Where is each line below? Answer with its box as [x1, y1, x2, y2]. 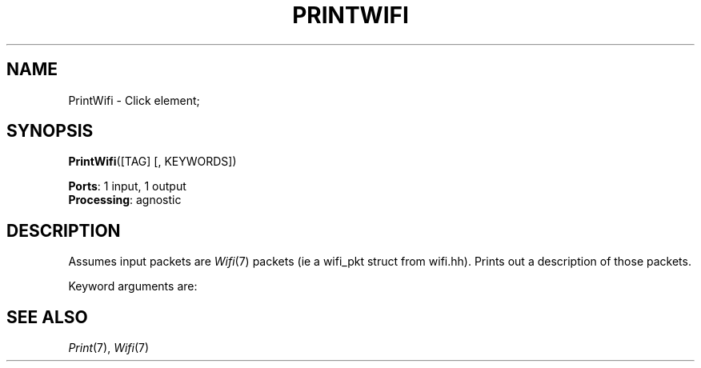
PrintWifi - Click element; [68, 93, 200, 107]
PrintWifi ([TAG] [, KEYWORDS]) [68, 154, 237, 169]
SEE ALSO [6, 306, 88, 327]
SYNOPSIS [6, 121, 94, 142]
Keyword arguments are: [68, 279, 198, 294]
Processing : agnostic [68, 193, 182, 207]
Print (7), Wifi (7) [68, 341, 150, 355]
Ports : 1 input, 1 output [68, 179, 186, 194]
